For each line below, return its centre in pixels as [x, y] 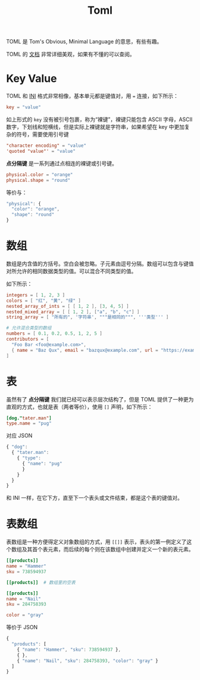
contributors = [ [28, 339]
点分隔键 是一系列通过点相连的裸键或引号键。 [62, 163]
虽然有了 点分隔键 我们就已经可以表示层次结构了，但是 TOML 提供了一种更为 [100, 399]
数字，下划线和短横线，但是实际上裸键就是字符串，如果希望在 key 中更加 [95, 127]
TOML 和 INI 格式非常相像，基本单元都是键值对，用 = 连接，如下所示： [92, 96]
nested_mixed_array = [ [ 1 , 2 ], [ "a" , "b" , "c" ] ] [73, 312]
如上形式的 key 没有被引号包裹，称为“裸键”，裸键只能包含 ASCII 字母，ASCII [99, 119]
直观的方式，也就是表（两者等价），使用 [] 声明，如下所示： [79, 407]
